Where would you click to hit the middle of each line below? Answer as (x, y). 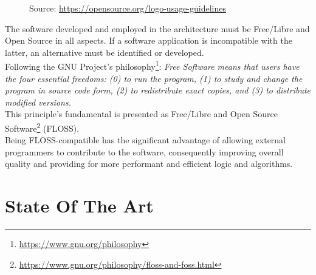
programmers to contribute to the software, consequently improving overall (144, 151)
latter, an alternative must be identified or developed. (105, 52)
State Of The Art (79, 205)
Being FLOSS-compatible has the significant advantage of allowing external (146, 140)
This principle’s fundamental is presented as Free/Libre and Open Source (141, 114)
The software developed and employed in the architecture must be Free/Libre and (157, 28)
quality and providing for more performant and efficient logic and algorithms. (149, 164)
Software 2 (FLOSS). (42, 127)
